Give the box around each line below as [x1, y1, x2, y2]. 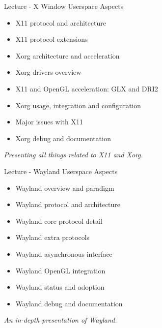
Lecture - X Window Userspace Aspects [4, 1, 124, 11]
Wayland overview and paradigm [15, 182, 114, 193]
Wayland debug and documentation [15, 298, 123, 308]
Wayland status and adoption [15, 282, 105, 292]
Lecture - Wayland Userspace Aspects [4, 166, 118, 176]
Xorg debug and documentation [15, 133, 111, 143]
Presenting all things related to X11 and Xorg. [4, 149, 143, 160]
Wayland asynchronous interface [15, 248, 112, 259]
